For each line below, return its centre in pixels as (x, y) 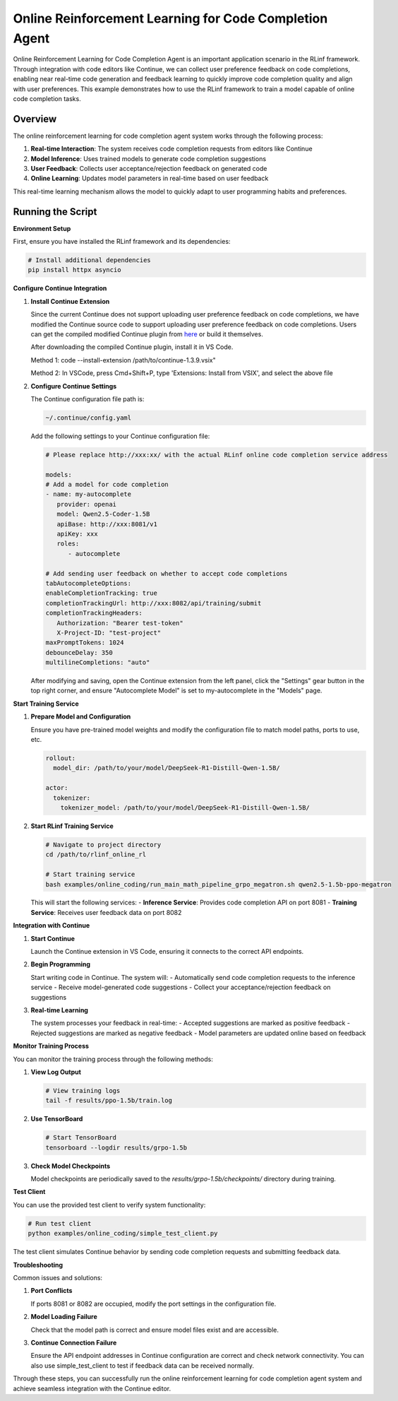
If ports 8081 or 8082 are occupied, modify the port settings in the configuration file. (153, 1304)
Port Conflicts (52, 1291)
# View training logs (83, 1090)
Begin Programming (61, 964)
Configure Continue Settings (74, 386)
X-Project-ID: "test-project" (109, 633)
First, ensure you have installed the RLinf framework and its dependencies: (122, 242)
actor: (57, 788)
